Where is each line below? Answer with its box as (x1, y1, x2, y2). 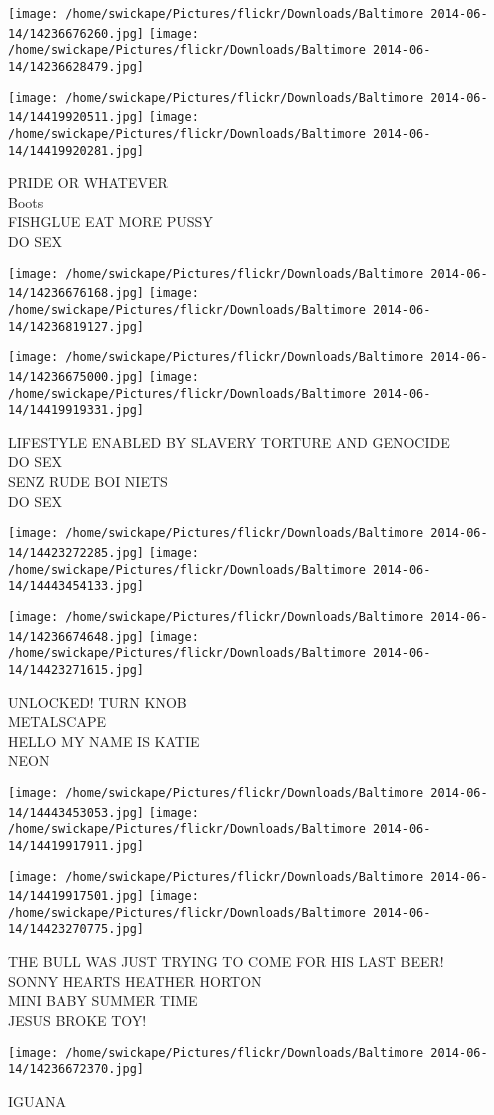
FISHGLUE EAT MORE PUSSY (8, 211, 213, 232)
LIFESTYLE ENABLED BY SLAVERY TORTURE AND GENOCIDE (8, 431, 450, 452)
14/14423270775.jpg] (8, 922, 145, 937)
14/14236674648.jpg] (8, 629, 145, 644)
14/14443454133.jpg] (8, 579, 145, 594)
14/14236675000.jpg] (8, 369, 145, 384)
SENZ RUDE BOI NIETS (8, 471, 168, 492)
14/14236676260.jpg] (8, 26, 145, 41)
